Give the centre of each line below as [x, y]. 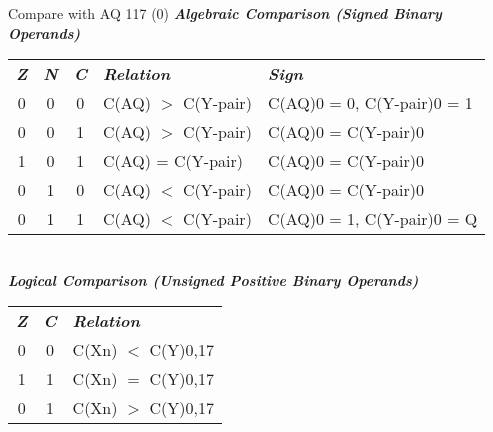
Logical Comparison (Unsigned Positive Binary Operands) [213, 279]
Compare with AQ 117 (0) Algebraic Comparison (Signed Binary [225, 13]
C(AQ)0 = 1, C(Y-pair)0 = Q [372, 219]
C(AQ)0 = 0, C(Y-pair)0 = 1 [370, 103]
